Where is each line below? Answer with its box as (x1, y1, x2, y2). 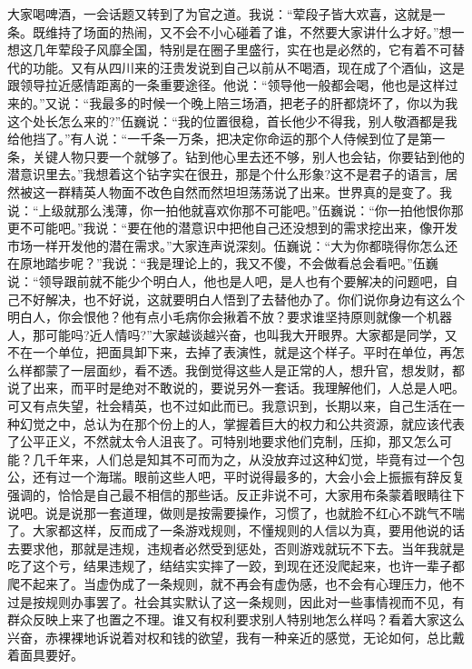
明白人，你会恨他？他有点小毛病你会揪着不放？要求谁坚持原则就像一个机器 (7, 307, 452, 326)
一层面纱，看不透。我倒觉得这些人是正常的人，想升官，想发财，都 (70, 360, 465, 379)
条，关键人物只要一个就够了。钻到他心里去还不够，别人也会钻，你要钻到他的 (7, 146, 465, 165)
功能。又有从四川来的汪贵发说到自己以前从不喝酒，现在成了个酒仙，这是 (32, 57, 465, 76)
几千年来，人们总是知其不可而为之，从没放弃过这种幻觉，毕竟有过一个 (32, 449, 452, 468)
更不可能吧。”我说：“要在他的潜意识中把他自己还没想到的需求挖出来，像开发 (7, 218, 458, 237)
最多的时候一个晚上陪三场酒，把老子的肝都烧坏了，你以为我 (102, 93, 458, 112)
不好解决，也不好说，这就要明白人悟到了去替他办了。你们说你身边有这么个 (19, 289, 465, 308)
